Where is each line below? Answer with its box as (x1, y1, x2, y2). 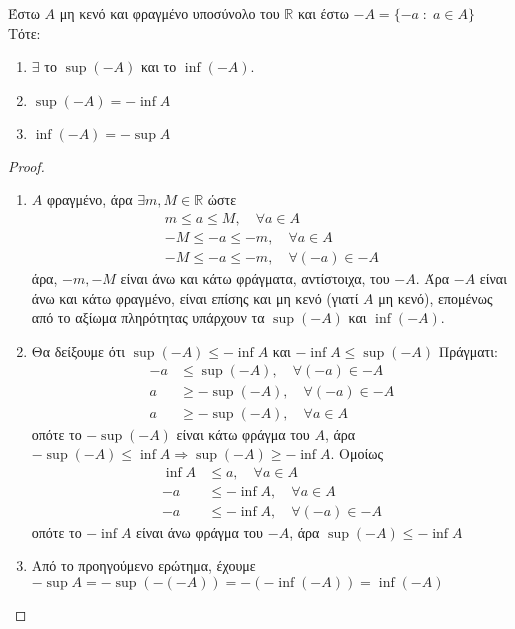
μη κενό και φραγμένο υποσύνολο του (59, 3, 280, 23)
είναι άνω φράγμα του (136, 521, 264, 542)
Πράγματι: (438, 340, 498, 361)
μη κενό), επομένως (378, 287, 493, 308)
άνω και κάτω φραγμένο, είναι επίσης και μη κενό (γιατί (31, 287, 359, 308)
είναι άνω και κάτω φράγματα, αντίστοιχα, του (120, 268, 390, 289)
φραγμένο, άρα (46, 189, 133, 210)
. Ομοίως (330, 443, 384, 464)
